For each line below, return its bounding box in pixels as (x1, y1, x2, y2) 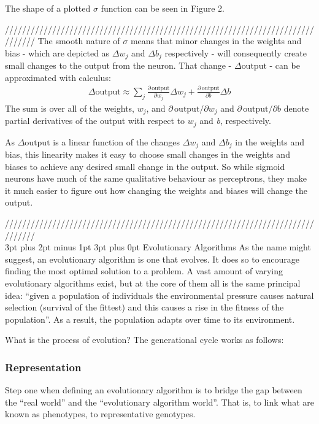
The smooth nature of (37, 34, 120, 47)
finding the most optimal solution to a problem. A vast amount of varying (5, 264, 283, 277)
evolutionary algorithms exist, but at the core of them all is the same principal (5, 277, 301, 290)
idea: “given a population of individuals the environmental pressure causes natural (5, 288, 314, 301)
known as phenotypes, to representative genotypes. (5, 407, 196, 420)
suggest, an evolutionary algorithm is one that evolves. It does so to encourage (5, 252, 300, 265)
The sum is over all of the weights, (5, 101, 135, 114)
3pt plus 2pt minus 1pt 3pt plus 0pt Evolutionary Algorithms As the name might (5, 241, 311, 253)
